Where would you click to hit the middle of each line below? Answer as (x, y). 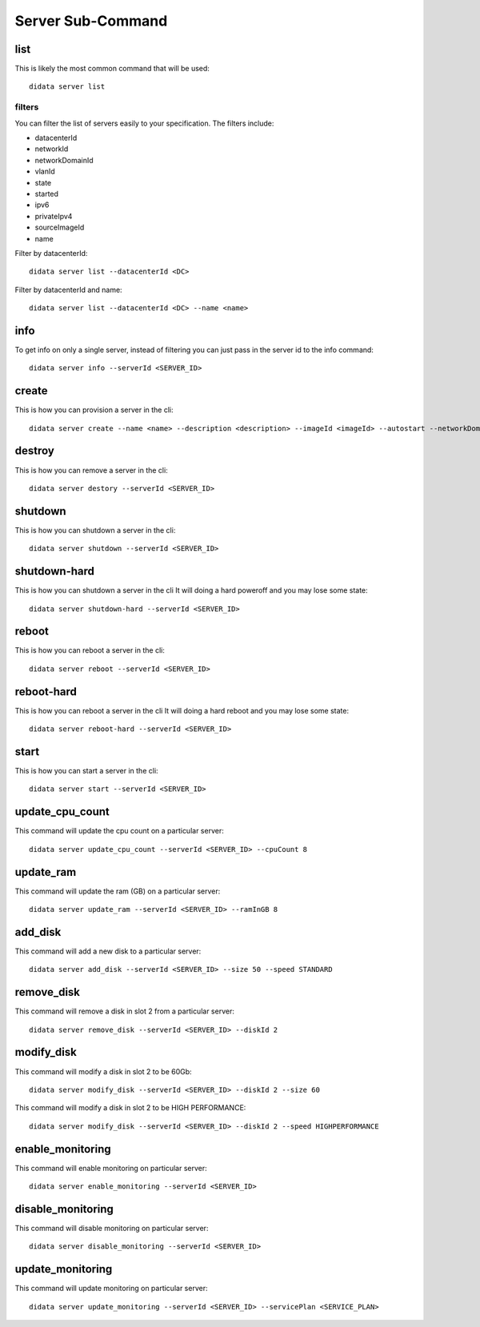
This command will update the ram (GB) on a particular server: (118, 891)
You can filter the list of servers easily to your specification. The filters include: (144, 123)
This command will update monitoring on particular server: (111, 1289)
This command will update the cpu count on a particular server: (119, 831)
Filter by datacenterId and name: (69, 290)
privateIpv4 (54, 216)
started (47, 194)
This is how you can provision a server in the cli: (94, 410)
